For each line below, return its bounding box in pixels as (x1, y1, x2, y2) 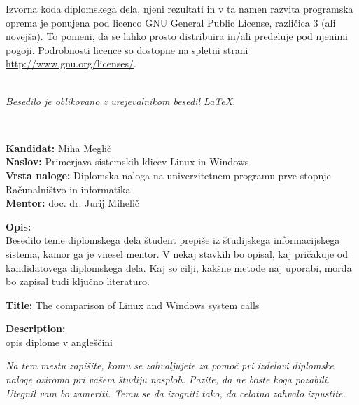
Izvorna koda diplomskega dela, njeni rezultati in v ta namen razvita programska (6, 1, 353, 15)
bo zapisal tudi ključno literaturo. (6, 274, 150, 289)
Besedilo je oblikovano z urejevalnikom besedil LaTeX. (6, 93, 236, 108)
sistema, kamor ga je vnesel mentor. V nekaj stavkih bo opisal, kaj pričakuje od (6, 246, 348, 261)
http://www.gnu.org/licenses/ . (6, 56, 136, 71)
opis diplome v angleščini (6, 334, 113, 349)
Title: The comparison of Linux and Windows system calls (6, 297, 260, 312)
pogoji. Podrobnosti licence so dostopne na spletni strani (6, 42, 248, 57)
